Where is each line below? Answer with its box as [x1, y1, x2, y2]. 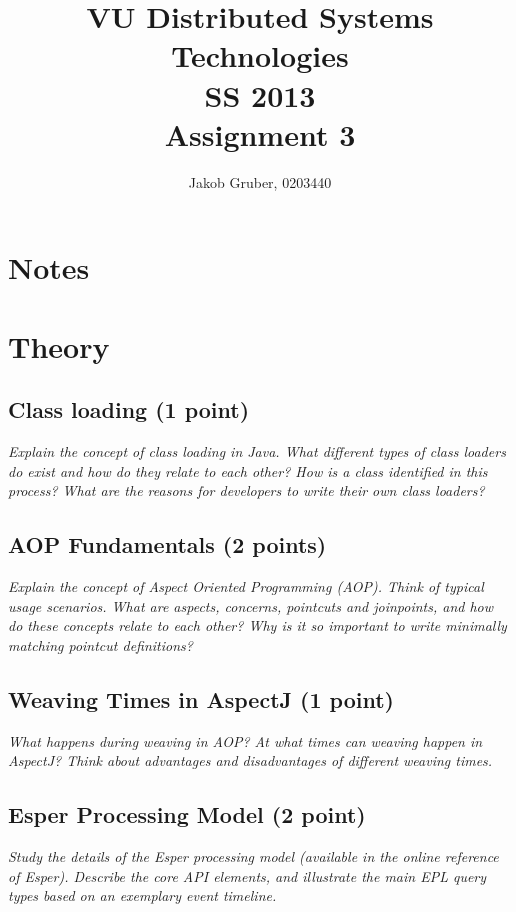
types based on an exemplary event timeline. [8, 885, 277, 906]
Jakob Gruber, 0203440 [188, 171, 332, 192]
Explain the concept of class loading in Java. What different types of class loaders [8, 441, 506, 462]
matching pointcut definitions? [8, 634, 193, 655]
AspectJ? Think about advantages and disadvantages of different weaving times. [8, 750, 493, 771]
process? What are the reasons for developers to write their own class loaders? [8, 480, 485, 501]
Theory [8, 325, 110, 366]
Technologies [171, 35, 349, 76]
